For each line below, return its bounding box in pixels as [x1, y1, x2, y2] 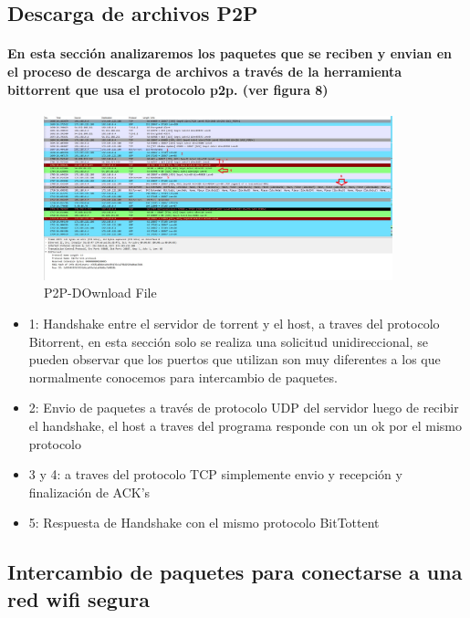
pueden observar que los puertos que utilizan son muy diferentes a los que [28, 350, 441, 369]
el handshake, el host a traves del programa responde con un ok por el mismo [28, 415, 463, 435]
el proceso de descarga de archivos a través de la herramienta [7, 61, 402, 80]
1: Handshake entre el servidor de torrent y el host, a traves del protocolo [28, 313, 440, 332]
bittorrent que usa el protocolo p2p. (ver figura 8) [7, 79, 329, 99]
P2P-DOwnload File [44, 283, 157, 302]
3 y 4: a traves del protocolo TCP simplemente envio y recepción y [28, 465, 402, 484]
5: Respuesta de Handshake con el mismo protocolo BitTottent [28, 513, 380, 532]
